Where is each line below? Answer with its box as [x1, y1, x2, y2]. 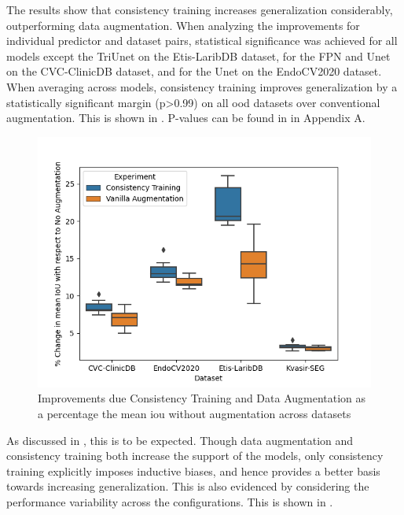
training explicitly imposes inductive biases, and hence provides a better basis [6, 462, 380, 479]
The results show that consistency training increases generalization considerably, [6, 2, 393, 17]
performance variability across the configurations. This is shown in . [6, 493, 333, 509]
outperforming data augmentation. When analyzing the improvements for [6, 17, 360, 33]
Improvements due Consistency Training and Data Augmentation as [38, 390, 366, 406]
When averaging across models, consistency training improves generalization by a [6, 78, 398, 94]
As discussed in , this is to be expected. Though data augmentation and [6, 432, 354, 448]
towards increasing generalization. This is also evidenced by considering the [6, 478, 369, 495]
